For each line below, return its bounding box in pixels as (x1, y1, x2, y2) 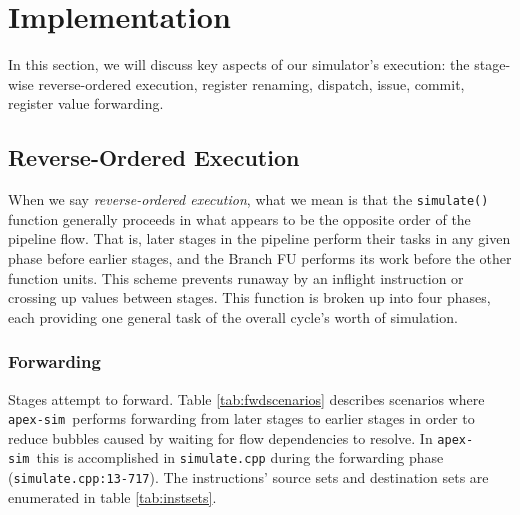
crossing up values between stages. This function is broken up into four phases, (8, 287, 491, 308)
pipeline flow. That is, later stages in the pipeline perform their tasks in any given (8, 228, 511, 249)
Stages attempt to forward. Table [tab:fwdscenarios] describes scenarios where (8, 388, 485, 409)
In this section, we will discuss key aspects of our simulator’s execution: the (8, 54, 470, 75)
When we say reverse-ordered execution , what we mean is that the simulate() (8, 189, 489, 210)
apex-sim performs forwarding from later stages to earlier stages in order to (8, 408, 475, 429)
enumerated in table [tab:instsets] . (8, 486, 217, 507)
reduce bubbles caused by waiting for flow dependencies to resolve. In (8, 427, 433, 448)
